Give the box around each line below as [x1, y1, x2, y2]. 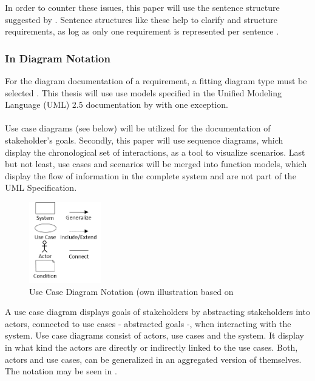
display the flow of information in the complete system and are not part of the [5, 169, 296, 182]
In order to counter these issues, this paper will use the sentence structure [5, 1, 280, 13]
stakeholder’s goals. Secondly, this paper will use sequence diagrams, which [5, 133, 283, 146]
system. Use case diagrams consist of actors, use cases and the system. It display [5, 329, 304, 342]
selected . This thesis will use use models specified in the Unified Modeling [5, 86, 282, 99]
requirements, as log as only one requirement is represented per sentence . [5, 25, 279, 38]
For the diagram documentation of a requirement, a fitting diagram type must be [5, 75, 307, 87]
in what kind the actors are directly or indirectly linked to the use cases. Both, [5, 341, 298, 354]
